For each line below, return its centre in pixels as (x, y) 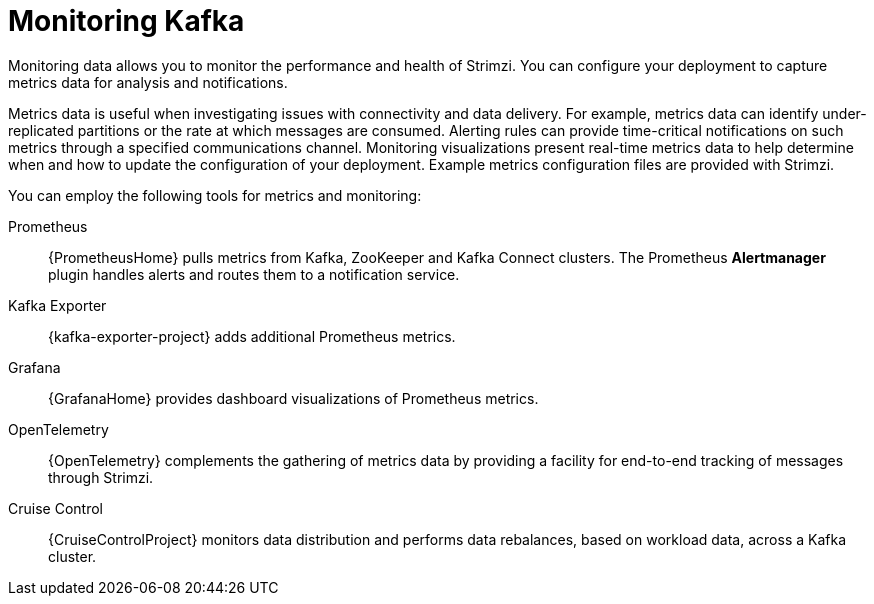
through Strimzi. (101, 477)
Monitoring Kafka (126, 21)
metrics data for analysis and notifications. (148, 82)
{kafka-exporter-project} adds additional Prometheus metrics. (252, 336)
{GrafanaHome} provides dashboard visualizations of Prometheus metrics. (293, 398)
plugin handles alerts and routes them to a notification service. (254, 274)
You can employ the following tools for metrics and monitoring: (215, 195)
